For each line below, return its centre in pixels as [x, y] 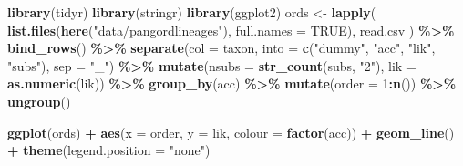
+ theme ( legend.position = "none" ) [109, 150]
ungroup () [39, 101]
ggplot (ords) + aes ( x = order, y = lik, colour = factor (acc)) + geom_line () [231, 132]
